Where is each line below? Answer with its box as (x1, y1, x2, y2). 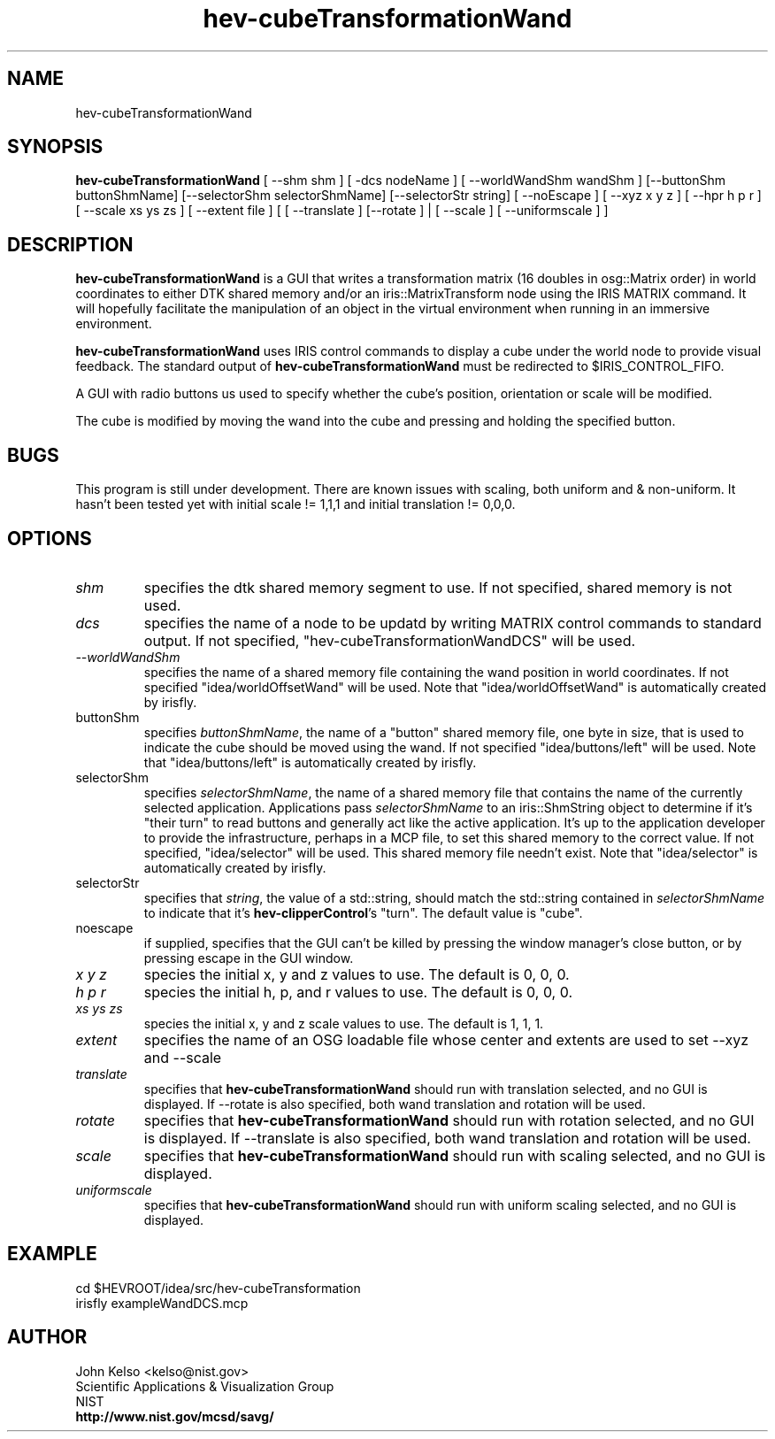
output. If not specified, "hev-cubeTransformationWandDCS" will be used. (143, 631, 636, 650)
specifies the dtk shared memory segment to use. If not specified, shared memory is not (143, 578, 733, 596)
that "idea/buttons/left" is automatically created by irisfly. (143, 754, 477, 770)
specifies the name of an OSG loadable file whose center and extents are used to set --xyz (143, 1030, 749, 1049)
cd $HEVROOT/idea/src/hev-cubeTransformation (75, 1280, 361, 1296)
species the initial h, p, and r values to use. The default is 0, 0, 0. (143, 982, 573, 1001)
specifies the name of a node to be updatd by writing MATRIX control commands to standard (143, 613, 762, 632)
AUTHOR (7, 1326, 88, 1349)
